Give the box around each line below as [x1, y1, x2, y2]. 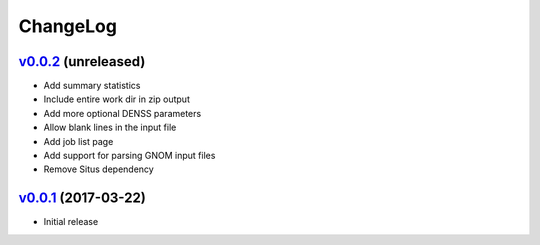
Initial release [43, 216, 99, 228]
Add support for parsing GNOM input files [43, 150, 216, 162]
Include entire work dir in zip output [43, 93, 190, 105]
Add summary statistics [43, 80, 141, 92]
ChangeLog [18, 15, 117, 37]
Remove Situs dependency [43, 163, 154, 175]
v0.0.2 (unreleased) [18, 53, 146, 70]
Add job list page [43, 135, 114, 147]
